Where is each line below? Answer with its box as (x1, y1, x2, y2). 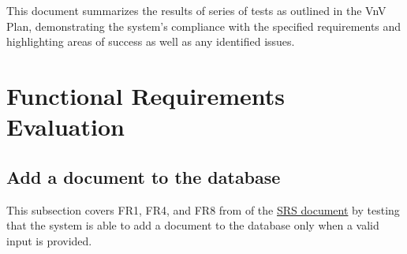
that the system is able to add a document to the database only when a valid (6, 217, 379, 233)
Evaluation (6, 110, 125, 143)
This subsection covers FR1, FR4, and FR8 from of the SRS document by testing (6, 201, 400, 218)
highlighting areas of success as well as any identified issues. (6, 33, 295, 50)
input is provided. (6, 232, 92, 248)
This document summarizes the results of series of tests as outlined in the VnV (6, 2, 386, 18)
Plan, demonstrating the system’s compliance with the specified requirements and (6, 17, 401, 34)
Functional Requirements (6, 79, 285, 111)
